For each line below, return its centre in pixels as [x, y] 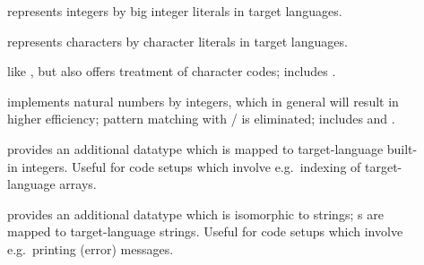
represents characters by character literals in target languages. [177, 41]
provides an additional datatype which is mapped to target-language [195, 148]
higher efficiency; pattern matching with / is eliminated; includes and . [201, 119]
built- [402, 148]
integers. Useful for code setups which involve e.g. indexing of [191, 166]
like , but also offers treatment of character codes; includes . [172, 71]
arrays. [78, 184]
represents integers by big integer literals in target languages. [175, 11]
